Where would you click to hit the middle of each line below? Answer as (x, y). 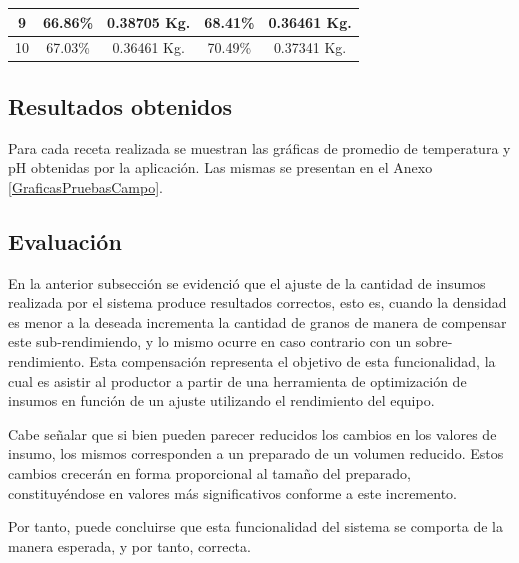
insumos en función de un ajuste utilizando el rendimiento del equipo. (221, 400)
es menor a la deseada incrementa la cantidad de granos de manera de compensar (257, 321)
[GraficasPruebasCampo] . (85, 186)
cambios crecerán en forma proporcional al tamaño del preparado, (209, 472)
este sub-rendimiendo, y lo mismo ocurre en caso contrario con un (209, 341)
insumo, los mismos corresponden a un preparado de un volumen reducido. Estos (256, 453)
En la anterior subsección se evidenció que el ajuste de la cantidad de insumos (247, 282)
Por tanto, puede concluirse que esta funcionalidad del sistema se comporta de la (255, 526)
